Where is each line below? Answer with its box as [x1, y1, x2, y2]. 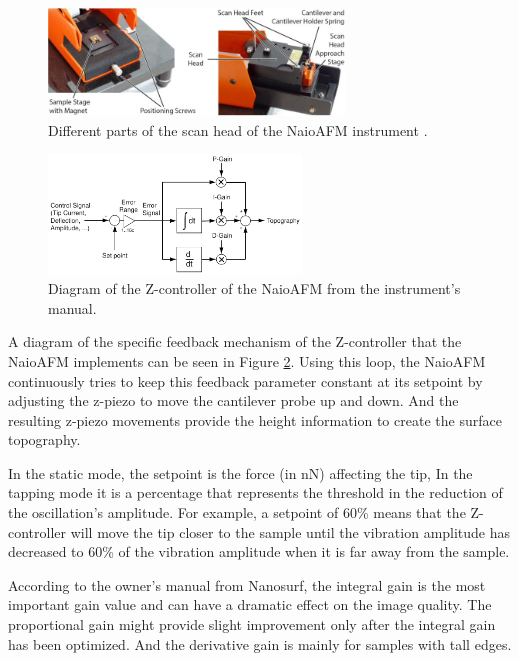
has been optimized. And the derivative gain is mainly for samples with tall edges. [8, 633, 512, 654]
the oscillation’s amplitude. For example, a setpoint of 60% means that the [8, 502, 466, 523]
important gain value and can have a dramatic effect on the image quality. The [8, 594, 492, 615]
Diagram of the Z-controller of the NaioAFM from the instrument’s [48, 278, 461, 299]
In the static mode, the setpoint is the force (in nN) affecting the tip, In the [8, 462, 473, 483]
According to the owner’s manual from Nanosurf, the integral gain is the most [8, 574, 486, 595]
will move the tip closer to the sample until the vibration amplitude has [70, 521, 511, 542]
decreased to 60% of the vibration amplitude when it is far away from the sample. [8, 541, 510, 562]
